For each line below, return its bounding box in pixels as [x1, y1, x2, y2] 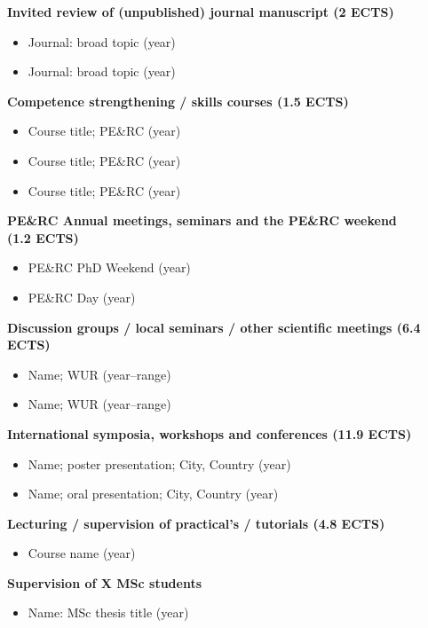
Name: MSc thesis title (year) [28, 603, 189, 622]
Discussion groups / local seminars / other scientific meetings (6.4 [7, 318, 421, 336]
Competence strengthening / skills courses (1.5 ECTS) [7, 91, 349, 110]
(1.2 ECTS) [7, 228, 79, 247]
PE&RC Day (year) [28, 287, 136, 306]
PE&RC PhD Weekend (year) [28, 258, 191, 277]
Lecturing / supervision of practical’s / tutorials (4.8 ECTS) [7, 514, 385, 532]
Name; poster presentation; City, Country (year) [28, 454, 291, 473]
